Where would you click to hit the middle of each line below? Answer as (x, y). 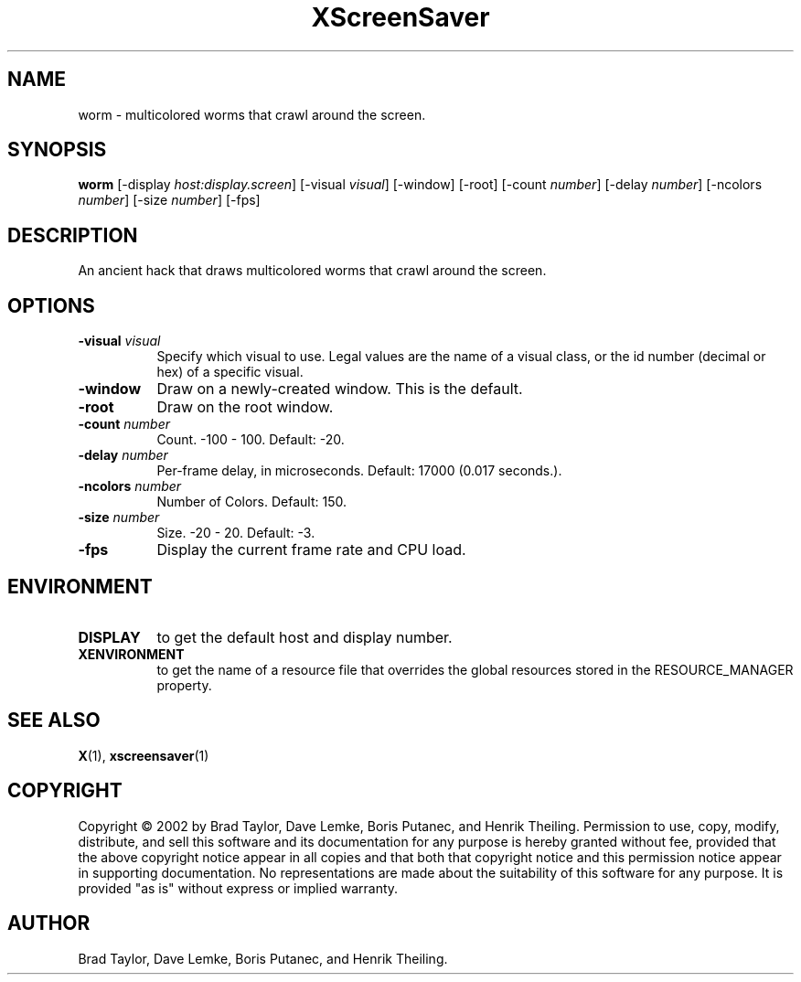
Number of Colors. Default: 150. (251, 502)
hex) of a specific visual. (230, 372)
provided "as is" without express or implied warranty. (238, 888)
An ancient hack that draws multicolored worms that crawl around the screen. (312, 271)
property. (184, 685)
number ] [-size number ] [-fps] (169, 200)
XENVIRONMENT (131, 654)
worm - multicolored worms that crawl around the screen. (252, 114)
